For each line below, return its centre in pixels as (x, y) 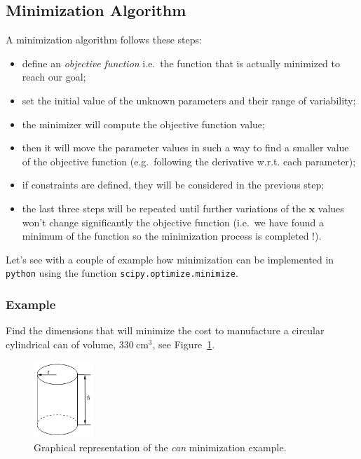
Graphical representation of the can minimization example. (160, 447)
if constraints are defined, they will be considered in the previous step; (173, 185)
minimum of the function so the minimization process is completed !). (172, 236)
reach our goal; (54, 77)
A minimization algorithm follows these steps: (104, 40)
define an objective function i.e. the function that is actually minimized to (181, 63)
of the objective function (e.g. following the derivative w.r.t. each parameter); (189, 161)
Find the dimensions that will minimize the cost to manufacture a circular (165, 330)
